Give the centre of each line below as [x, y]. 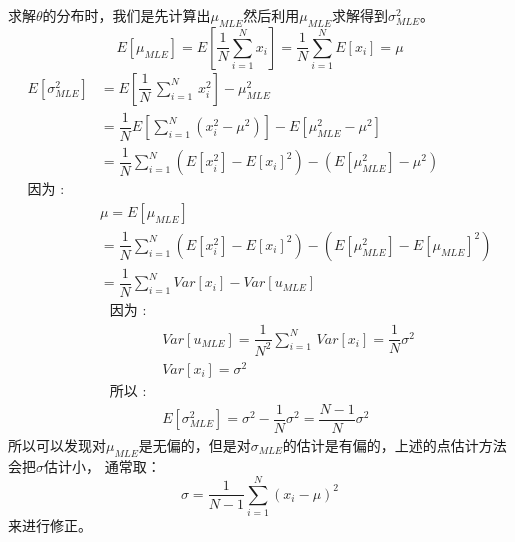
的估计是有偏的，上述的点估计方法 [394, 444]
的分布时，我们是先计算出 [126, 15]
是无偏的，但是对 [194, 444]
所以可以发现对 [57, 444]
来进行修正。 [50, 525]
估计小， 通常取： [102, 465]
